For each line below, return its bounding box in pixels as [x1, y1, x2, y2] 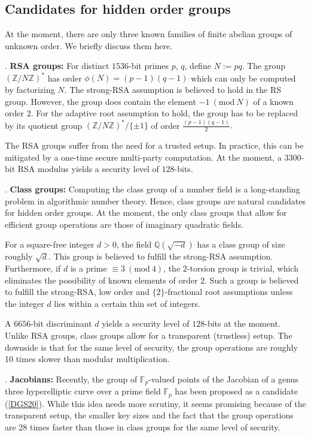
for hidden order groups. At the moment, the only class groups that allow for [5, 206, 287, 219]
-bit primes [129, 59, 169, 72]
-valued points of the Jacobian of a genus [148, 372, 298, 385]
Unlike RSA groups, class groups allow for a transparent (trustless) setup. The [5, 328, 292, 341]
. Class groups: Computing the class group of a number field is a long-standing [5, 182, 300, 195]
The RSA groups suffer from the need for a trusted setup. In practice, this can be [5, 139, 304, 152]
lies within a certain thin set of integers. [54, 297, 200, 309]
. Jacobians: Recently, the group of [5, 372, 138, 385]
